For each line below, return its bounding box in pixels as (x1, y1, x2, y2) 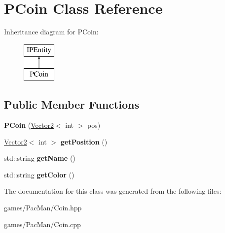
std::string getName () (4, 153, 75, 163)
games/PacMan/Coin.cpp (4, 219, 81, 229)
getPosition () (60, 136, 108, 146)
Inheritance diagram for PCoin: (4, 27, 99, 37)
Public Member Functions (4, 97, 139, 112)
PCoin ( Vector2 (4, 120, 54, 130)
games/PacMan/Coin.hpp (4, 203, 82, 213)
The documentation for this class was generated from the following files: (4, 186, 222, 196)
